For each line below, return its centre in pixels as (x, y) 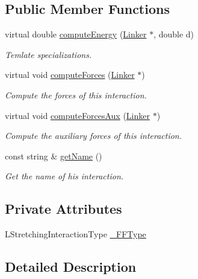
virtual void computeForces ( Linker (70, 75)
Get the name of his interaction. (64, 176)
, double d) (174, 34)
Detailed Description (71, 267)
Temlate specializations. (48, 54)
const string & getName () (54, 156)
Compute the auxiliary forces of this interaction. (94, 136)
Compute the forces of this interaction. (76, 95)
